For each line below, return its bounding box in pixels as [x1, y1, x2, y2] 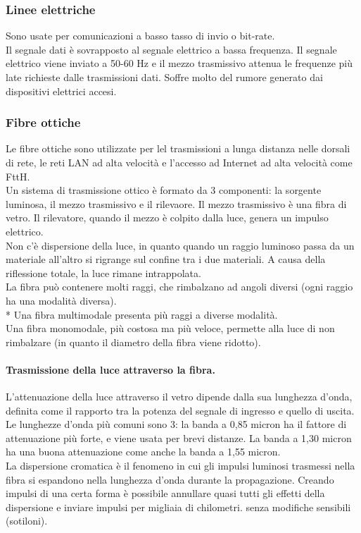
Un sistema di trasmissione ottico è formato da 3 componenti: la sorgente [6, 183, 322, 197]
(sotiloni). [6, 513, 48, 528]
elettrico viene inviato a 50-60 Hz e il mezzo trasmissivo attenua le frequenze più [6, 56, 353, 71]
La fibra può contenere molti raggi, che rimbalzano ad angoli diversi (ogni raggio [6, 279, 353, 294]
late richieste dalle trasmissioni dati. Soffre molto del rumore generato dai [6, 70, 323, 84]
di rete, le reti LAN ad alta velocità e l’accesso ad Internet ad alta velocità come [6, 155, 353, 169]
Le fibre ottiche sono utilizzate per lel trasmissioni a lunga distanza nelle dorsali [6, 141, 350, 156]
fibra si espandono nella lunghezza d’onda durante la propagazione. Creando [6, 472, 334, 486]
